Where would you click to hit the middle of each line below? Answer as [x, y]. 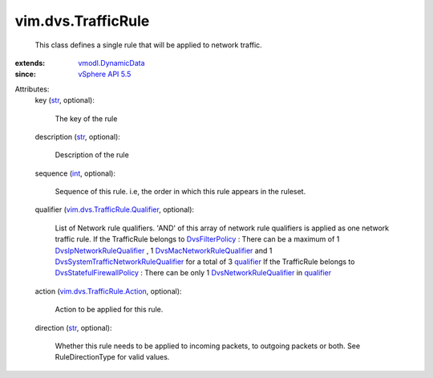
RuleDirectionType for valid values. [112, 357]
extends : [30, 63]
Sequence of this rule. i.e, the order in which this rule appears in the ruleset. [180, 192]
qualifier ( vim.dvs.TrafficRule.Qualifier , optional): [115, 209]
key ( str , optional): [65, 100]
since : [25, 74]
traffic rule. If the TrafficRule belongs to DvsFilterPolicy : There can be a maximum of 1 [197, 239]
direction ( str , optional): [73, 327]
